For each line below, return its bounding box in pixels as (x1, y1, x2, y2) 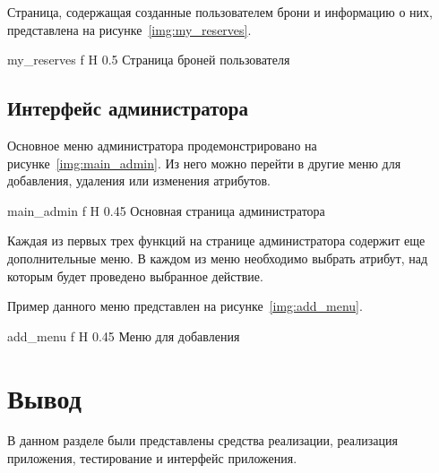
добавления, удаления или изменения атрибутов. (7, 171, 271, 190)
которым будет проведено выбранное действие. (7, 266, 263, 285)
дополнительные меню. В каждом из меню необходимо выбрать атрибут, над (7, 248, 428, 267)
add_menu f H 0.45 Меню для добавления (7, 326, 240, 345)
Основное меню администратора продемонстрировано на (7, 135, 317, 154)
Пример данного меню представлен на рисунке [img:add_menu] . (7, 297, 363, 315)
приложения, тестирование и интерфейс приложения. (7, 449, 297, 468)
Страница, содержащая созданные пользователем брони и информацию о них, (7, 3, 433, 21)
